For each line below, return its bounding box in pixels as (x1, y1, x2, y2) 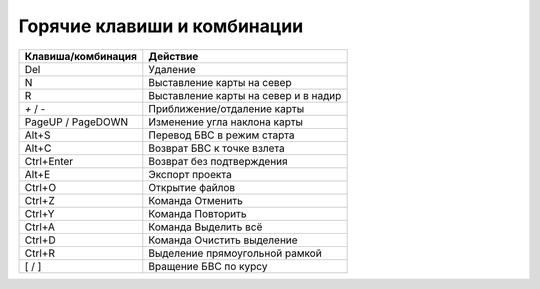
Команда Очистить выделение (148, 233, 299, 247)
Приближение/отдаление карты (148, 101, 305, 115)
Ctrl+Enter (24, 154, 74, 168)
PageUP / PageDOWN (24, 115, 129, 129)
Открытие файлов (148, 180, 236, 194)
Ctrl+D (24, 233, 56, 247)
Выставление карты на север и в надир (148, 88, 342, 102)
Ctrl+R (24, 246, 55, 260)
